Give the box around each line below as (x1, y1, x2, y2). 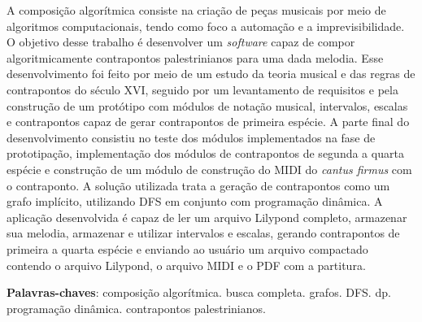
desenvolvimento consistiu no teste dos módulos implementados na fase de (7, 128, 376, 146)
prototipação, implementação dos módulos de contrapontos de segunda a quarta (7, 145, 404, 162)
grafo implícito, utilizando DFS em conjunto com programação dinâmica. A (7, 193, 383, 210)
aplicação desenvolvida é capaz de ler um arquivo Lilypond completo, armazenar (7, 208, 407, 225)
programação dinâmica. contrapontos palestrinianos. (7, 299, 266, 316)
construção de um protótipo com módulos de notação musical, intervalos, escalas (7, 97, 408, 114)
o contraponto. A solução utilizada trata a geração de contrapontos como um (7, 176, 390, 194)
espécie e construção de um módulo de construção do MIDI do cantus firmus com (7, 160, 412, 177)
